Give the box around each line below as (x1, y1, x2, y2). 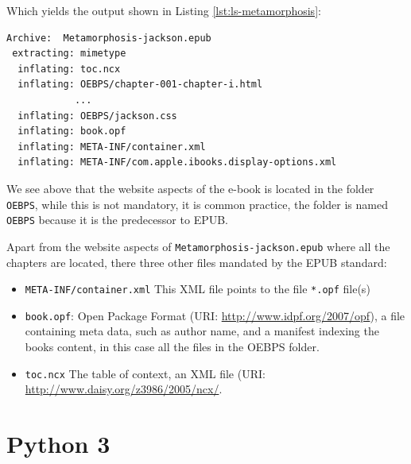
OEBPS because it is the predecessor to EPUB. (6, 211, 229, 228)
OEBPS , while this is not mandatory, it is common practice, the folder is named (6, 195, 388, 212)
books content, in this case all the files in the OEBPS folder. (25, 338, 320, 354)
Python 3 (6, 427, 111, 460)
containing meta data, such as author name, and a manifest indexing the (25, 323, 379, 339)
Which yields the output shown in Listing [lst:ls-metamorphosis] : (6, 2, 321, 18)
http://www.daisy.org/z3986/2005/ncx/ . (25, 381, 223, 397)
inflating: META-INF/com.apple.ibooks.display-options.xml (17, 157, 337, 168)
